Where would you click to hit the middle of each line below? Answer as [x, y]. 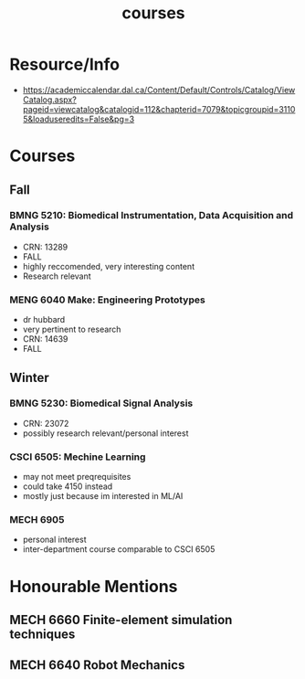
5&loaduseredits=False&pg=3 [79, 119]
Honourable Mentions [94, 586]
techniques [42, 634]
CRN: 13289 [45, 247]
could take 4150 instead [68, 486]
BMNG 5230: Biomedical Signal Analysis [101, 403]
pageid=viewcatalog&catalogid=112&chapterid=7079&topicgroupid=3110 [159, 109]
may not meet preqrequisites [77, 477]
